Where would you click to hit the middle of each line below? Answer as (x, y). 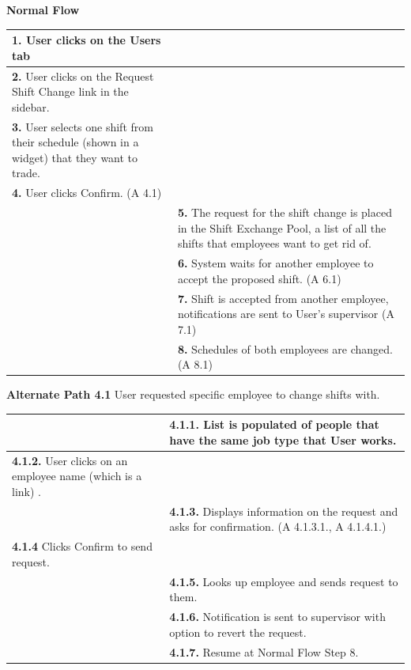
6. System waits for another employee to (275, 263)
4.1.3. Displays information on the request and (284, 511)
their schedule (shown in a (75, 142)
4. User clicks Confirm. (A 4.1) (87, 193)
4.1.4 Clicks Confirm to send (82, 546)
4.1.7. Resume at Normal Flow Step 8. (264, 651)
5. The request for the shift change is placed (285, 212)
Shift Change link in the (70, 91)
